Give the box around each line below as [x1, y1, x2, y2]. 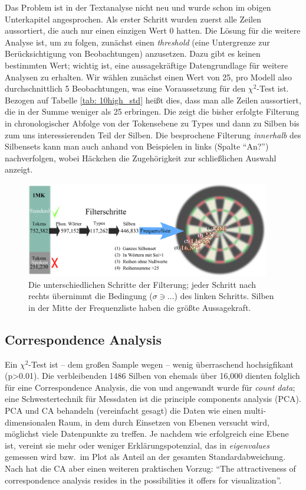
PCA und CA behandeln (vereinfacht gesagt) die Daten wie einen [5, 404, 242, 417]
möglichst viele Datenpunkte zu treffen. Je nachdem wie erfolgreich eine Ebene [5, 427, 289, 440]
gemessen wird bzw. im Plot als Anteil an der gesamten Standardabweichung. [5, 450, 286, 463]
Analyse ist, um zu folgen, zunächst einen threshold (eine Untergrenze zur [5, 35, 270, 48]
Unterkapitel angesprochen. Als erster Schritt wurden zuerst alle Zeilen [5, 12, 261, 25]
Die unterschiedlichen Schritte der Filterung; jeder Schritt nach [28, 278, 256, 290]
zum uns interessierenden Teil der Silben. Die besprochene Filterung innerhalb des [5, 128, 301, 141]
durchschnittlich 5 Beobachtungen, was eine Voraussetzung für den [5, 82, 246, 95]
